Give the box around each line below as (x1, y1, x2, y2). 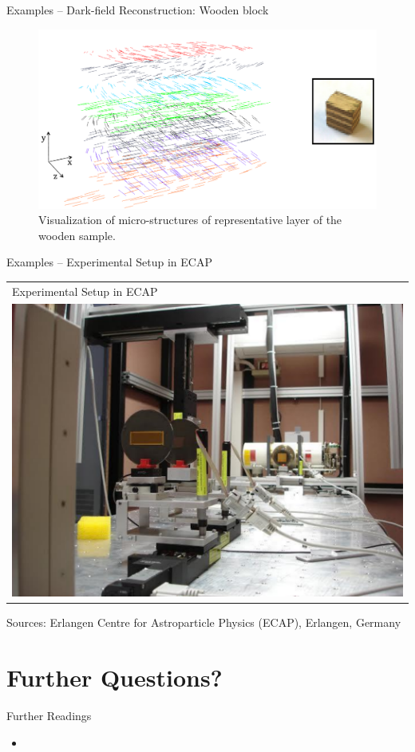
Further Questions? (6, 660, 223, 693)
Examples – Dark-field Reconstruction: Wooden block (6, 2, 269, 18)
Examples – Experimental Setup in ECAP (6, 254, 212, 270)
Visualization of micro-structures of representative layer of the (38, 211, 342, 228)
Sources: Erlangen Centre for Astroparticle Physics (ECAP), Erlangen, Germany (6, 614, 401, 631)
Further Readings (6, 707, 92, 723)
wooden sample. (38, 226, 116, 243)
